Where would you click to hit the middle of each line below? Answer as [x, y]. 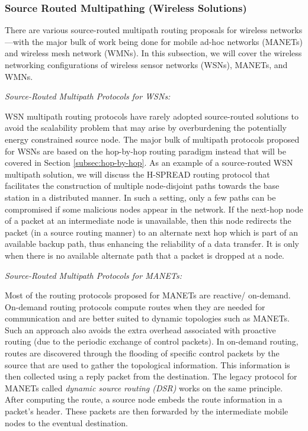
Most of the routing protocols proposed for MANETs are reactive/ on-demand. [148, 295]
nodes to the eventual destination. [66, 422]
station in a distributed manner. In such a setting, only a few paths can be [140, 197]
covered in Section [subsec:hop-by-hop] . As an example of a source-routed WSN [149, 163]
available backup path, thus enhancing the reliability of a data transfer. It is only [152, 244]
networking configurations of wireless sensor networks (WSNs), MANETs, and [146, 65]
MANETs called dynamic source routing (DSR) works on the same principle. [144, 387]
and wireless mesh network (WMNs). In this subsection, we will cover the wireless [153, 53]
